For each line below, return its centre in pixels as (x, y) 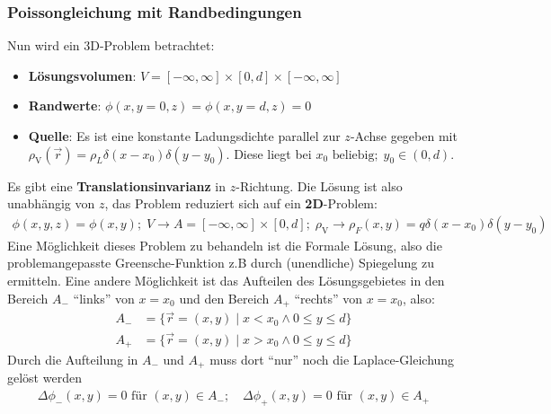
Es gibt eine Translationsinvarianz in (117, 185)
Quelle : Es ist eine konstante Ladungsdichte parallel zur (184, 136)
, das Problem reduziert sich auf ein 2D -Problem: (241, 203)
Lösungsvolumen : (82, 75)
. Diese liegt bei (269, 153)
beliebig (353, 155)
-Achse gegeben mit (404, 136)
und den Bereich (224, 298)
